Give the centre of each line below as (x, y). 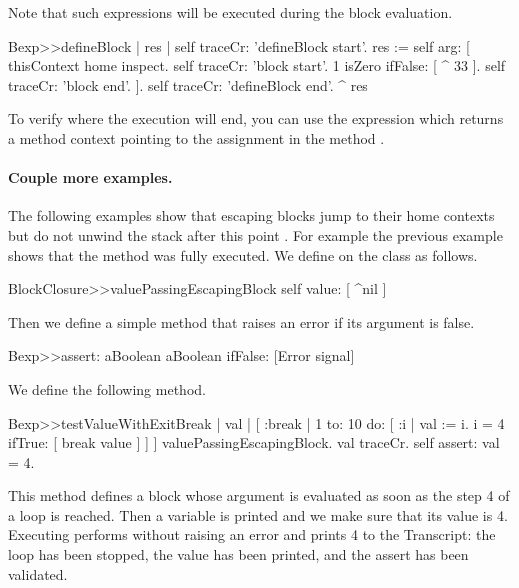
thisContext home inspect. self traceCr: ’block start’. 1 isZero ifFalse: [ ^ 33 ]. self (257, 65)
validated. (38, 573)
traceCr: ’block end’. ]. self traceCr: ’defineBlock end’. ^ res (188, 84)
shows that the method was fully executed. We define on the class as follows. (243, 254)
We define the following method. (107, 388)
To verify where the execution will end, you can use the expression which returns (256, 118)
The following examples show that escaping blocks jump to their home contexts (251, 215)
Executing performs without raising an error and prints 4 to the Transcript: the (252, 534)
